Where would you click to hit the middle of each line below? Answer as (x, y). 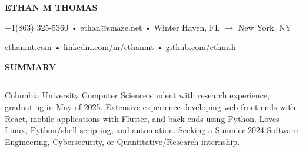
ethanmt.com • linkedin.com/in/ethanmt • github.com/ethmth (120, 47)
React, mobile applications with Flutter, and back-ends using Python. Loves (142, 118)
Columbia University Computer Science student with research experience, (137, 95)
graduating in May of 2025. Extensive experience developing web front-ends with (150, 106)
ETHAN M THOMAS (51, 7)
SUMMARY (30, 66)
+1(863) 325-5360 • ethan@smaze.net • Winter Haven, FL (112, 27)
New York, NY (265, 27)
